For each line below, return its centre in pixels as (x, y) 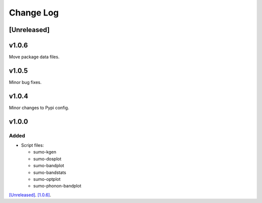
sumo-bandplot (49, 166)
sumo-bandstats (50, 172)
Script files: (33, 145)
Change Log (34, 13)
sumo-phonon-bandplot (57, 186)
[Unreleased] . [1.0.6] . (30, 195)
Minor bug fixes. (25, 82)
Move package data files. (34, 57)
